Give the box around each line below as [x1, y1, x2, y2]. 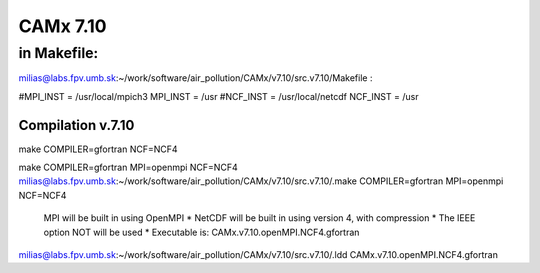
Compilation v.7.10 [18, 116, 135, 134]
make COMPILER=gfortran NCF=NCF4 [18, 143, 179, 155]
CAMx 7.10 [18, 15, 107, 37]
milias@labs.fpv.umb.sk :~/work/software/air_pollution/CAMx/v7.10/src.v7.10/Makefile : [18, 72, 373, 84]
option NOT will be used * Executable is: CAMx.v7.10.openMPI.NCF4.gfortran [43, 226, 360, 238]
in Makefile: [18, 44, 99, 62]
